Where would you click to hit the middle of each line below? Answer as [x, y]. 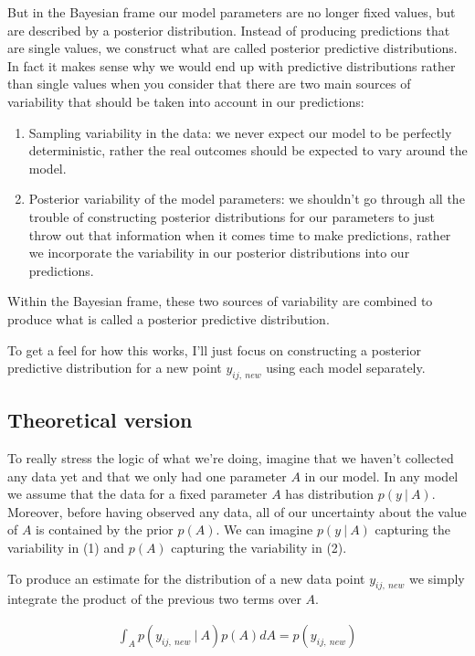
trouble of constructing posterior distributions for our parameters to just [232, 216]
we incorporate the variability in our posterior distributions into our [219, 253]
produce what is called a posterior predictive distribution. [169, 318]
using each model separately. [346, 368]
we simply [437, 578]
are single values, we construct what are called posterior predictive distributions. [232, 48]
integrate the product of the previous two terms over [154, 599]
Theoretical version [100, 420]
